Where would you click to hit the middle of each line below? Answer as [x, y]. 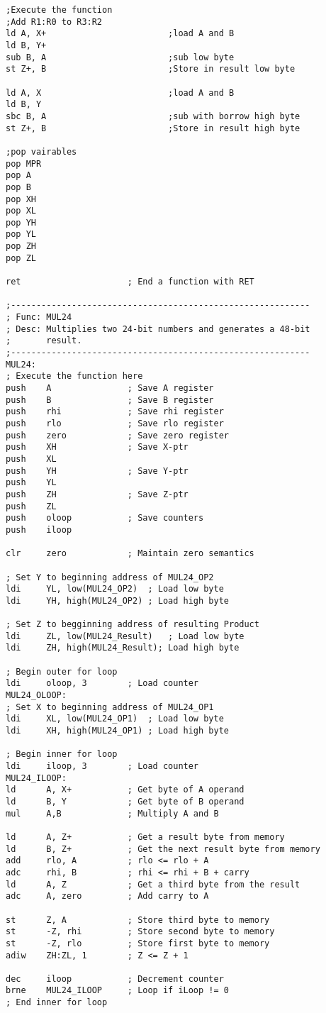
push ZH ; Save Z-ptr [97, 494]
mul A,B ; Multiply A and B [112, 813]
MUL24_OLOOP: [36, 696]
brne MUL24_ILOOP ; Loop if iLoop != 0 [117, 991]
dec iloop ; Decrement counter [115, 979]
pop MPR [24, 164]
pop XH [21, 199]
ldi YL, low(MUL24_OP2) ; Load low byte [115, 589]
